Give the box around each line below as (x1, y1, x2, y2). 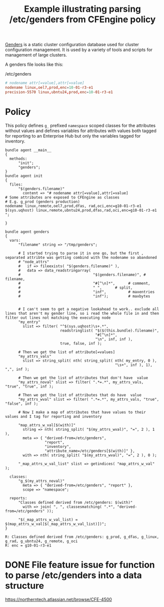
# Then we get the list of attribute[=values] (18, 350, 115, 355)
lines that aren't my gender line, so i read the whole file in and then (5, 311, 160, 316)
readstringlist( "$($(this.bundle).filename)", (59, 328, 160, 333)
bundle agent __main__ (5, 147, 52, 153)
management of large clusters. (5, 52, 67, 58)
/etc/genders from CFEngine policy (9, 14, 156, 25)
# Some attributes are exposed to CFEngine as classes (5, 195, 120, 200)
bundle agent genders (5, 229, 50, 234)
